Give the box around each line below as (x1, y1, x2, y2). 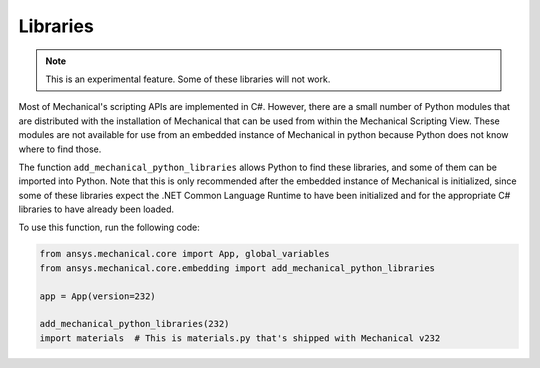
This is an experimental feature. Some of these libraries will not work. (45, 73, 331, 85)
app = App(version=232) (39, 290, 157, 302)
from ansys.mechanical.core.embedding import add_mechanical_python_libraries (39, 262, 435, 274)
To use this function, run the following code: (18, 221, 200, 234)
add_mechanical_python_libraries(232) (39, 318, 230, 330)
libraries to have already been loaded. (18, 203, 175, 215)
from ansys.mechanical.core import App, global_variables (39, 248, 330, 260)
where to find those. (18, 143, 102, 155)
